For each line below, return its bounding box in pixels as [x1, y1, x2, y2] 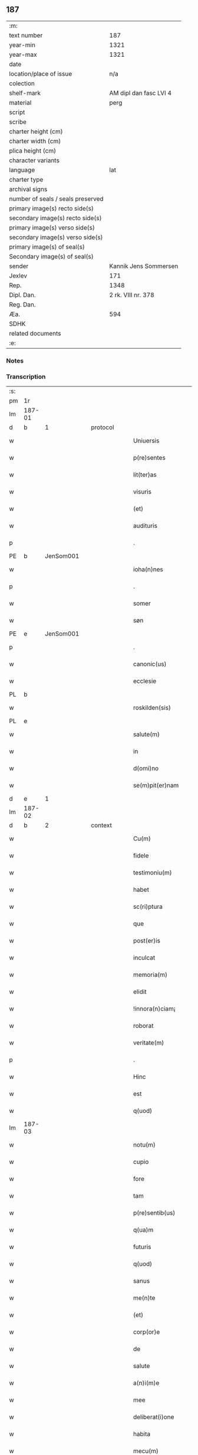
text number [9, 31, 43, 39]
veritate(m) [133, 1038, 164, 1047]
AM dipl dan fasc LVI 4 [109, 89, 172, 97]
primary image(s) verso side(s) [9, 223, 95, 231]
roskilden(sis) [133, 704, 171, 712]
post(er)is [133, 937, 161, 945]
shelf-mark [9, 89, 41, 97]
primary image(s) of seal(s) [9, 243, 85, 251]
